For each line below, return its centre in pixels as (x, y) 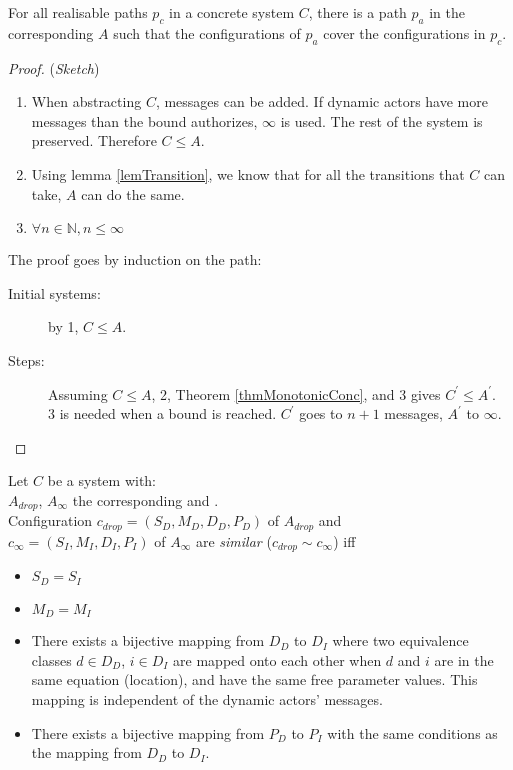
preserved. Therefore (94, 140)
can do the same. (133, 193)
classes (51, 659)
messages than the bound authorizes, (144, 120)
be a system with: (102, 480)
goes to (321, 413)
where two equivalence (400, 640)
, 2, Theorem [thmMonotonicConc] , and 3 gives (296, 393)
